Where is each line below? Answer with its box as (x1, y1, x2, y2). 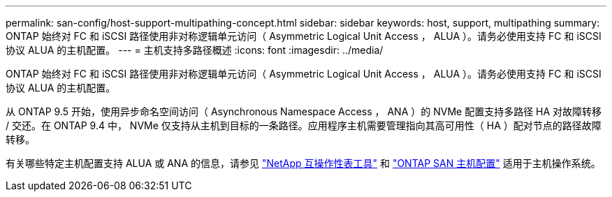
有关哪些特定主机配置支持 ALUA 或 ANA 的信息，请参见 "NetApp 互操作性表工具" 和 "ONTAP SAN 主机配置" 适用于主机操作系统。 (6, 157, 601, 169)
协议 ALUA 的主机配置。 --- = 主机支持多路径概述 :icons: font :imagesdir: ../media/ (6, 44, 384, 56)
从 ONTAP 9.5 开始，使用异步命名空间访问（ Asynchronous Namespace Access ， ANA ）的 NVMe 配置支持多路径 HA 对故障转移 (6, 105, 602, 117)
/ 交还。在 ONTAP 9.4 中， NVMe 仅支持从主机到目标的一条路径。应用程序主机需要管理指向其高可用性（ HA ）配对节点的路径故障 (6, 119, 602, 131)
